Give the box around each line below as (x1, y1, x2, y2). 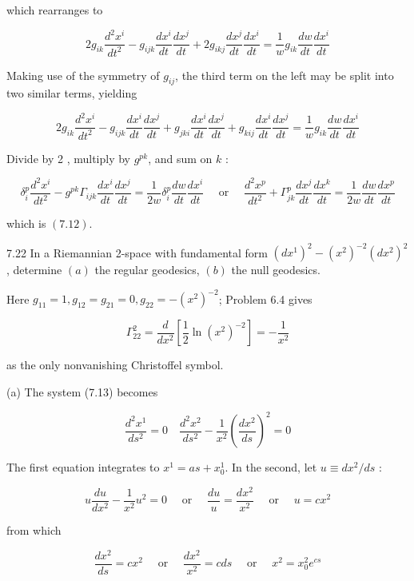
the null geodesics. (231, 261, 320, 278)
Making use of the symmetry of (6, 66, 160, 83)
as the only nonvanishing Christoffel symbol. (6, 356, 224, 373)
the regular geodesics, (94, 261, 200, 278)
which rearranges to (6, 2, 103, 18)
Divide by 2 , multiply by (6, 149, 130, 166)
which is (6, 215, 46, 232)
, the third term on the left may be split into (175, 66, 394, 83)
